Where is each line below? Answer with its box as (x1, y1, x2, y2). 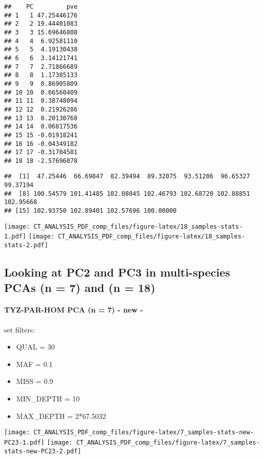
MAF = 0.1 (16, 358, 53, 369)
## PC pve (4, 3, 78, 10)
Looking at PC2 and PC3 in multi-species (4, 264, 230, 280)
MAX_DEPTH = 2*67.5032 (16, 410, 106, 421)
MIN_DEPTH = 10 (16, 393, 80, 404)
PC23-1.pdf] (4, 438, 45, 446)
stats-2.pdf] (4, 242, 48, 249)
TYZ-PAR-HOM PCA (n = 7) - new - (4, 304, 143, 315)
